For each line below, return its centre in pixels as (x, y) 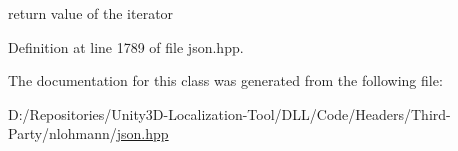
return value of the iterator (91, 13)
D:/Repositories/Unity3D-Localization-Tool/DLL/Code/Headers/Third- (229, 113)
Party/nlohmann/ (62, 133)
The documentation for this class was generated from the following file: (225, 80)
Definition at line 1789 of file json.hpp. (126, 46)
